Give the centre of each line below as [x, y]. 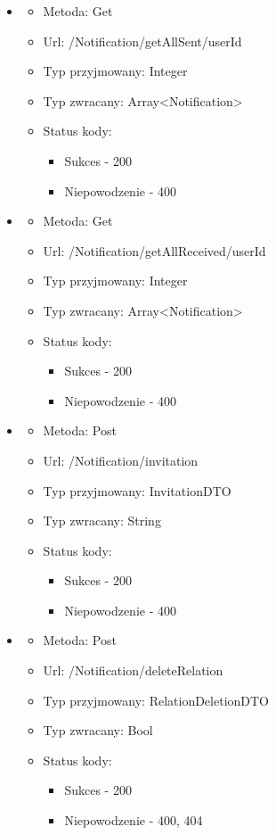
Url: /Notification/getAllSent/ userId [142, 41]
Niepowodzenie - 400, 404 [134, 820]
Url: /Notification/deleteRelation [133, 670]
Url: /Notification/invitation [121, 460]
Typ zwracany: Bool [98, 730]
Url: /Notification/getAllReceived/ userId [154, 250]
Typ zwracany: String [102, 521]
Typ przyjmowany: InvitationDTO [137, 490]
